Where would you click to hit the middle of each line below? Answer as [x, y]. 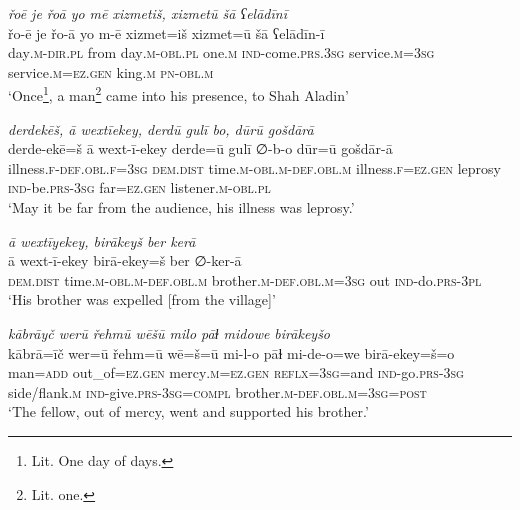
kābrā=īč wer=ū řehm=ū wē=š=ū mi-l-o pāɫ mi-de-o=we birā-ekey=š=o [231, 352]
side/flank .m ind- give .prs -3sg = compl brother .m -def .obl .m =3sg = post [217, 391]
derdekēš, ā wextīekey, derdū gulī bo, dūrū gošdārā [161, 128]
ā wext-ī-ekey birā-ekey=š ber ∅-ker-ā [125, 260]
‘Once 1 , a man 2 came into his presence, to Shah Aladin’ [178, 94]
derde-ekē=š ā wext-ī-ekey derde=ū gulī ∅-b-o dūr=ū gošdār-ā [200, 148]
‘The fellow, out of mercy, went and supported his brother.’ [188, 411]
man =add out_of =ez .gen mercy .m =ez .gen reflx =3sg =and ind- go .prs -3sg [236, 372]
